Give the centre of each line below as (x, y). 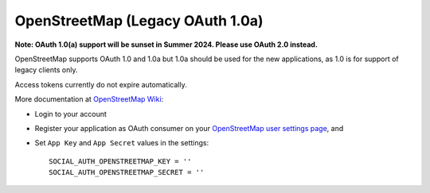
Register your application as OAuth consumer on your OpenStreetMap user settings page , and (189, 128)
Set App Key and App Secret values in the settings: (122, 143)
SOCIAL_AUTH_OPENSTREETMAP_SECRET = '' (127, 172)
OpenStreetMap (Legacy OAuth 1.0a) (139, 21)
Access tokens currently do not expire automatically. (101, 84)
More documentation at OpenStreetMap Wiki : (89, 99)
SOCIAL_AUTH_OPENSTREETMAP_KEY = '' (120, 161)
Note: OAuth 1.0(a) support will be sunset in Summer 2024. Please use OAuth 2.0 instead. (166, 44)
